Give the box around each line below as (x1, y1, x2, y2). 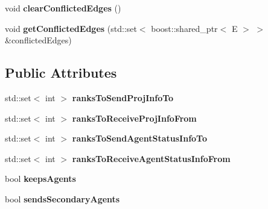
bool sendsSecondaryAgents (5, 192, 120, 205)
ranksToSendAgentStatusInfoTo (72, 132, 208, 145)
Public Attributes (5, 63, 117, 82)
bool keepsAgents (5, 172, 76, 185)
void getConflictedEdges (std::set (5, 22, 137, 34)
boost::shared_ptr (151, 22, 218, 34)
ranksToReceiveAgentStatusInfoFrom (72, 152, 231, 164)
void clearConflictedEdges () (5, 2, 121, 14)
